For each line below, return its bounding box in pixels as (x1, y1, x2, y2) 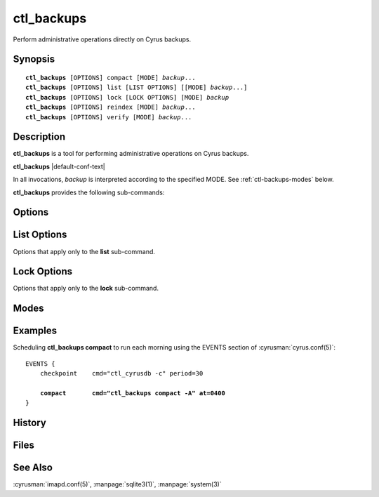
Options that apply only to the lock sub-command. (13, 284, 159, 293)
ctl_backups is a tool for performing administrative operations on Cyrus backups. (13, 150, 249, 158)
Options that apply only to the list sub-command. (13, 247, 156, 256)
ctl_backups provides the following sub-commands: (13, 188, 165, 197)
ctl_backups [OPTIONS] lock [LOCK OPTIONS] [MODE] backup (25, 93, 230, 101)
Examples (13, 325, 58, 337)
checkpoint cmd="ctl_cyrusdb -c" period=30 (39, 369, 204, 378)
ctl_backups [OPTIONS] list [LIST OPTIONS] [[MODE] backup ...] (25, 84, 248, 91)
